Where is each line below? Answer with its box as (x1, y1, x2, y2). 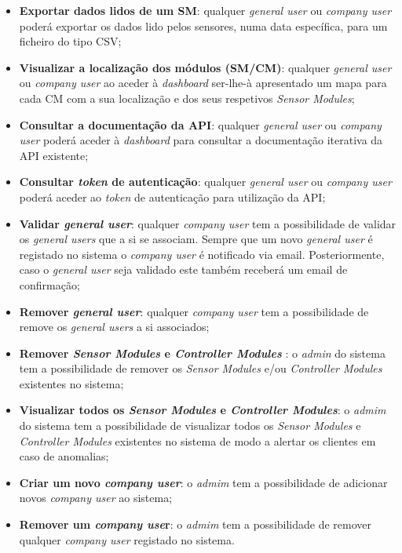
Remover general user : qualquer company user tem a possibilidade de (19, 303, 369, 319)
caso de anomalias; (19, 448, 109, 464)
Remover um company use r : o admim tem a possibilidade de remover (19, 516, 372, 533)
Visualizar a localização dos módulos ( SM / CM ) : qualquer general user (19, 59, 392, 75)
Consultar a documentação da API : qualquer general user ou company (19, 116, 382, 133)
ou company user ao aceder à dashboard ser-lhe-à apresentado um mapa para (19, 75, 387, 91)
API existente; (19, 147, 89, 163)
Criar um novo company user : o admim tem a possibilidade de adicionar (19, 474, 388, 490)
